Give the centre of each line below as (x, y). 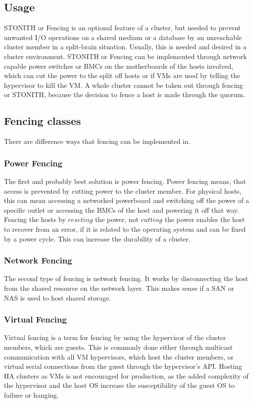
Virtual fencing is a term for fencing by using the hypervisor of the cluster (115, 337)
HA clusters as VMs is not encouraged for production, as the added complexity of (126, 375)
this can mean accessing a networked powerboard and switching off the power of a (127, 200)
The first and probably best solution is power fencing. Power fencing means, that (125, 181)
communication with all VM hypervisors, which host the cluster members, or (119, 356)
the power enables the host (205, 219)
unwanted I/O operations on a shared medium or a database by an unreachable (123, 37)
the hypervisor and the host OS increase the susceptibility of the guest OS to (119, 385)
